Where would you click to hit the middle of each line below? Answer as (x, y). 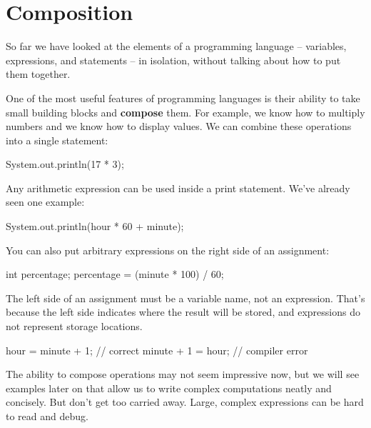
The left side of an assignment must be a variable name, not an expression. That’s (185, 298)
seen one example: (45, 202)
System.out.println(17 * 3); (65, 164)
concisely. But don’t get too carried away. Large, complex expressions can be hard (185, 402)
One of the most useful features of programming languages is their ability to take (183, 98)
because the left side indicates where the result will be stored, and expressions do (183, 312)
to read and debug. (47, 416)
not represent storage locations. (74, 326)
